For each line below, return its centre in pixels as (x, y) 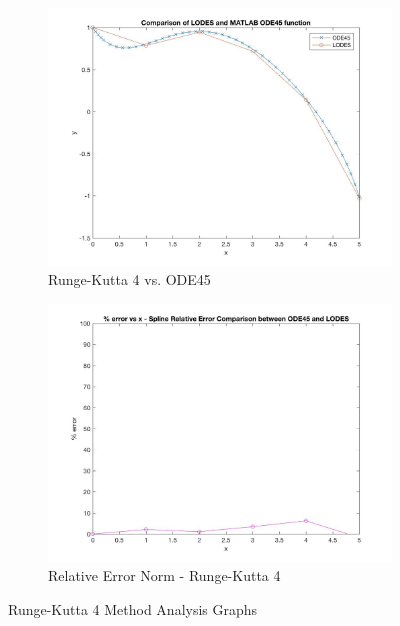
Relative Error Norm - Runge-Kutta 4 (164, 575)
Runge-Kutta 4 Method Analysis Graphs (133, 608)
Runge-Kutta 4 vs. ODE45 (129, 279)
